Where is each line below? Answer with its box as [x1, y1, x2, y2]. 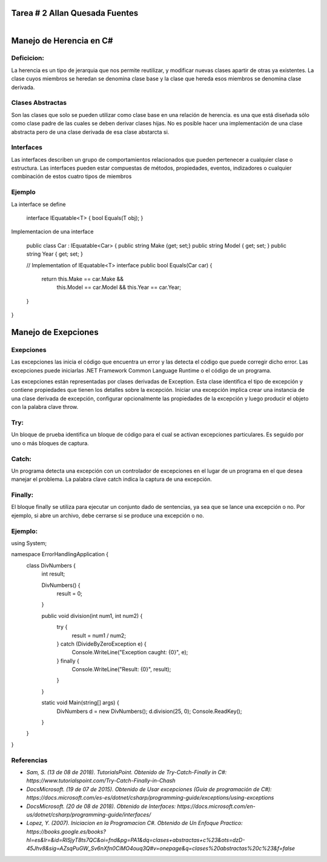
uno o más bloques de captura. [11, 439, 89, 446]
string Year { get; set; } [26, 250, 84, 257]
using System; [11, 539, 47, 546]
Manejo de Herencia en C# [11, 35, 113, 45]
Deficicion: [11, 54, 45, 62]
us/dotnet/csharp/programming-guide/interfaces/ [26, 811, 151, 818]
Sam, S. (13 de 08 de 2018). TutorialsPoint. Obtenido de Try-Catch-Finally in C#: [26, 768, 227, 775]
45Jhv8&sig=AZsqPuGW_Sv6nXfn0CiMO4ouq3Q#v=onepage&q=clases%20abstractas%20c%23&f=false [26, 845, 296, 852]
